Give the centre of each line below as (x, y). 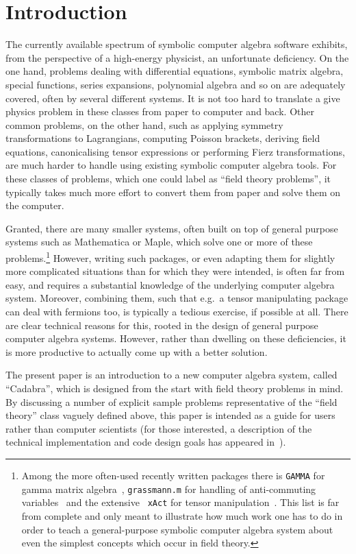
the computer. (35, 205)
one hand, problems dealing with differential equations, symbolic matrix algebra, (175, 71)
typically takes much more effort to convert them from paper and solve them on (173, 192)
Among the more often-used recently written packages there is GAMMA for (173, 475)
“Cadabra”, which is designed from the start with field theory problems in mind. (175, 388)
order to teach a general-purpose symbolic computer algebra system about (177, 529)
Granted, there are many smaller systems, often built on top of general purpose (172, 228)
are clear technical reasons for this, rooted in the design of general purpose (162, 325)
